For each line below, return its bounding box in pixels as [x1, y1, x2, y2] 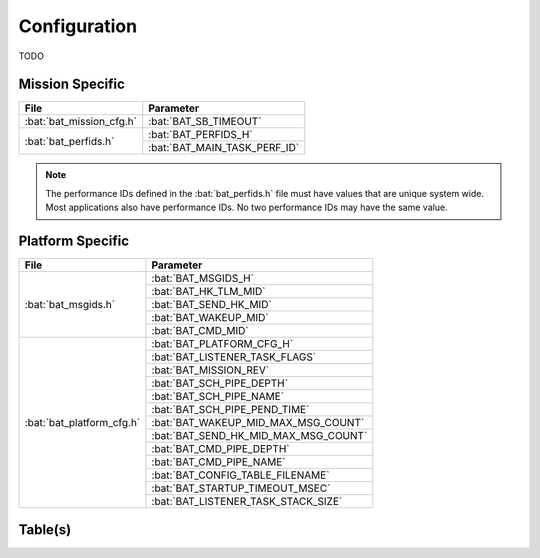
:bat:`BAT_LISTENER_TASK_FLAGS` [151, 350, 317, 364]
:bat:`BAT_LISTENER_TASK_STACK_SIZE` [151, 495, 343, 509]
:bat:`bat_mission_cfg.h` [24, 115, 137, 129]
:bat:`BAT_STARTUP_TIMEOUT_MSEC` [151, 481, 331, 495]
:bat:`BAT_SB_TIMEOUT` [148, 115, 262, 129]
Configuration [18, 15, 138, 37]
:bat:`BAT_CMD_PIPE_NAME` [151, 455, 286, 469]
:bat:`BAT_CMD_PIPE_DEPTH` [151, 442, 290, 456]
